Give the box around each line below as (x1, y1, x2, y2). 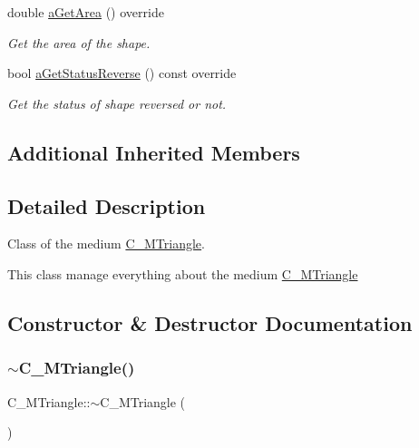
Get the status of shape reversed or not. (7, 93, 227, 112)
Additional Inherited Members (7, 138, 300, 166)
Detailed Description (7, 191, 206, 219)
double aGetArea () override (7, 3, 164, 21)
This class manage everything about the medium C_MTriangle (7, 264, 358, 283)
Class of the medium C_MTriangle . (7, 234, 205, 253)
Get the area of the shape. (7, 33, 151, 52)
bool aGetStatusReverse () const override (7, 63, 237, 83)
